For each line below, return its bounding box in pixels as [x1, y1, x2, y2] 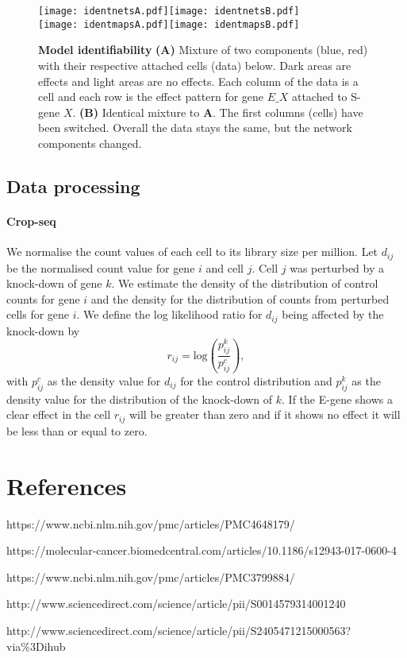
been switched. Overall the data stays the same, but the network [38, 119, 352, 136]
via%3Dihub [6, 637, 66, 654]
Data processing [6, 173, 140, 198]
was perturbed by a [290, 259, 384, 276]
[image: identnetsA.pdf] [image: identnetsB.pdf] [38, 6, 300, 17]
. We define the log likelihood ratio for [76, 306, 263, 323]
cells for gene [6, 306, 70, 323]
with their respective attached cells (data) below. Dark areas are [38, 56, 351, 73]
